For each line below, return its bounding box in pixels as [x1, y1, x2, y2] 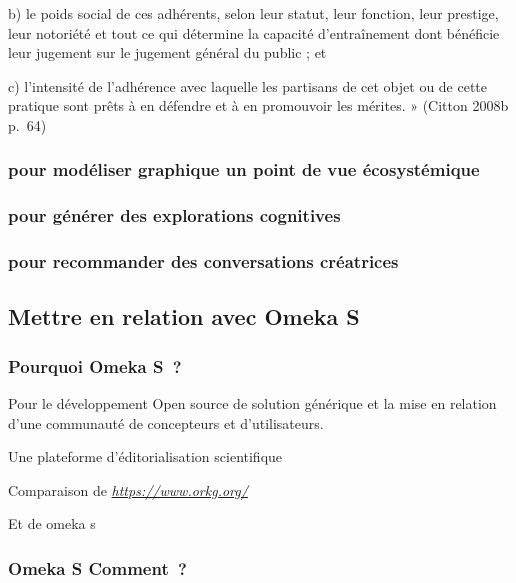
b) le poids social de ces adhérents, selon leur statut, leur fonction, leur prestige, [8, 3, 499, 23]
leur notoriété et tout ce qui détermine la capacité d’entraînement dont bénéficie [8, 22, 500, 43]
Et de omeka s [8, 513, 96, 534]
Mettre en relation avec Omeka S [8, 301, 360, 332]
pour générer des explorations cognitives [8, 203, 341, 228]
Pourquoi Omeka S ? [8, 353, 182, 378]
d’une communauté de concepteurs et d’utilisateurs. [8, 412, 324, 433]
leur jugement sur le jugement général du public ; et [8, 42, 327, 63]
